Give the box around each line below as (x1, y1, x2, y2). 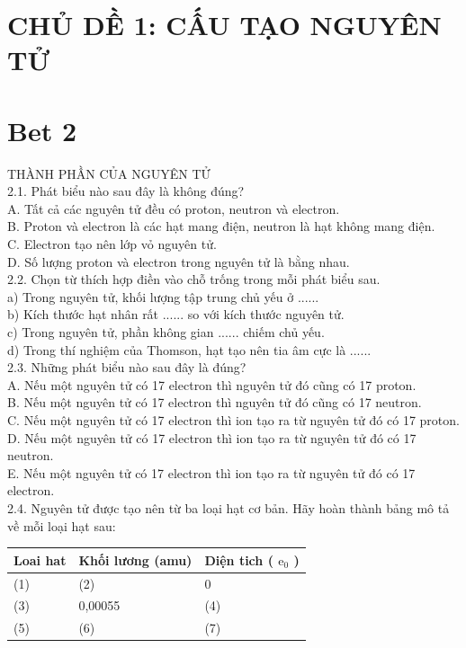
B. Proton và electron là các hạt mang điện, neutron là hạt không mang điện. (7, 217, 435, 235)
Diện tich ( (204, 550, 273, 569)
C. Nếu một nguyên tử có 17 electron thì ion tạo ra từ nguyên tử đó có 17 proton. (7, 411, 460, 429)
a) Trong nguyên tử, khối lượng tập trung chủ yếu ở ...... (7, 287, 319, 306)
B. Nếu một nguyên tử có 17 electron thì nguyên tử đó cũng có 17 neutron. (7, 393, 422, 412)
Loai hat (13, 550, 67, 569)
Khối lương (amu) (78, 550, 193, 569)
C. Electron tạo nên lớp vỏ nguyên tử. (7, 235, 217, 253)
